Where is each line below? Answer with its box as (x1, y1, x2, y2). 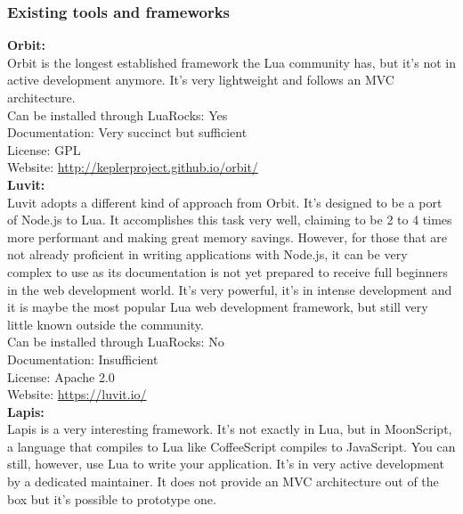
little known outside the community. (7, 314, 204, 333)
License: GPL (7, 140, 81, 159)
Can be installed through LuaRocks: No (7, 332, 224, 351)
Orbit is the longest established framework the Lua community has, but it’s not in (7, 53, 456, 71)
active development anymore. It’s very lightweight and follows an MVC (7, 70, 394, 89)
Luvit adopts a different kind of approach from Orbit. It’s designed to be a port (7, 192, 443, 211)
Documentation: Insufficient (7, 349, 158, 368)
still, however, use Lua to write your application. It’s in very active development (7, 454, 444, 473)
